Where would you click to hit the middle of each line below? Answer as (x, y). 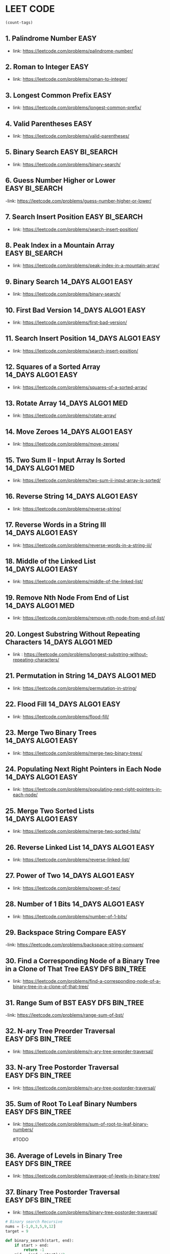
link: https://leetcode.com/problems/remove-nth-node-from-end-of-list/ (89, 618)
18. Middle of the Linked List (51, 562)
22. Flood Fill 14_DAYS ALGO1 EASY (63, 704)
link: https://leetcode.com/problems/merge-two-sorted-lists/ (77, 831)
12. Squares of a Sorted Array (53, 367)
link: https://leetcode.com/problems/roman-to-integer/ (70, 79)
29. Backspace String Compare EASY (66, 932)
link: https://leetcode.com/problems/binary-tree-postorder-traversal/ (85, 1213)
